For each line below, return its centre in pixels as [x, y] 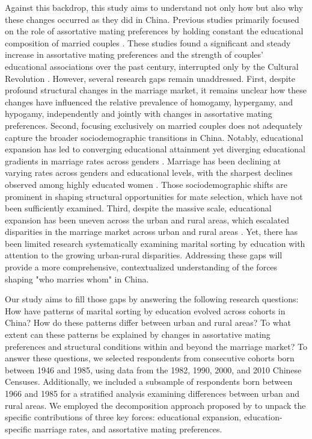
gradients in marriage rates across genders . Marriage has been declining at [143, 160]
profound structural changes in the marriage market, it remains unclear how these [156, 90]
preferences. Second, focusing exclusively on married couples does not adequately [154, 125]
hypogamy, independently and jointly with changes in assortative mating [139, 114]
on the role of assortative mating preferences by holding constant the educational [154, 31]
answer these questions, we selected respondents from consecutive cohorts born [150, 358]
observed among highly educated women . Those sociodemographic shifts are [146, 184]
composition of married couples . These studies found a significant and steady [148, 42]
